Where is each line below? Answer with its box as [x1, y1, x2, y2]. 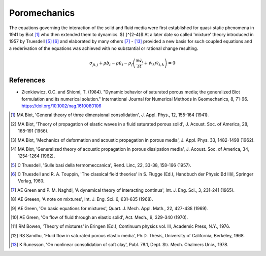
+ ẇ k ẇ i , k [144, 60, 165, 67]
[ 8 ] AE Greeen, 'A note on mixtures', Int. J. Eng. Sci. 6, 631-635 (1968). [10, 196, 153, 202]
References [9, 76, 45, 85]
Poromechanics [9, 7, 75, 18]
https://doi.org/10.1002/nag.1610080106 [21, 103, 101, 109]
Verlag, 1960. [18, 178, 45, 184]
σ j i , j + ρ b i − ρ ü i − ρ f [89, 60, 133, 67]
